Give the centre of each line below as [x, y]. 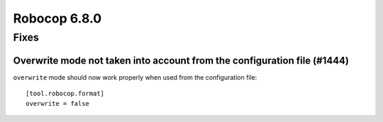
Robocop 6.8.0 [57, 18]
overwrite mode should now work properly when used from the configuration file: [135, 77]
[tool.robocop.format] [65, 94]
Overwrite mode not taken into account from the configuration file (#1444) [181, 60]
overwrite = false [58, 103]
